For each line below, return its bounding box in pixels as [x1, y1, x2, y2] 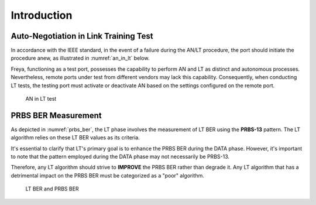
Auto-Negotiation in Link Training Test [11, 31, 153, 41]
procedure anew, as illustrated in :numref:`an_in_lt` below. [11, 54, 150, 61]
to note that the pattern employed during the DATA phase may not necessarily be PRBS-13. [11, 153, 230, 160]
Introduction [11, 9, 73, 22]
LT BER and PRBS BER [25, 185, 79, 193]
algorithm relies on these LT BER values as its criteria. [11, 134, 140, 141]
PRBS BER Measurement [11, 110, 102, 120]
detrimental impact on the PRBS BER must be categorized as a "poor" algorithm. [11, 172, 204, 179]
